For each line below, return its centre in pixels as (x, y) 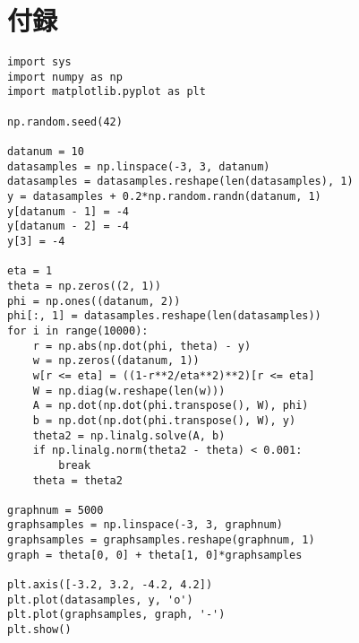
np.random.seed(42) (65, 122)
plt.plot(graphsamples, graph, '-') (116, 615)
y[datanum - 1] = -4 (68, 211)
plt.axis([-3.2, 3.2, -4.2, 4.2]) (110, 585)
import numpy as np (65, 77)
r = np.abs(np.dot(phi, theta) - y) (142, 346)
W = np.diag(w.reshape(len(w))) (129, 391)
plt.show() (39, 630)
